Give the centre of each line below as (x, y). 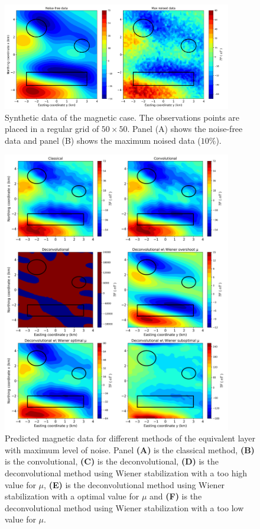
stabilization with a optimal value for (72, 496)
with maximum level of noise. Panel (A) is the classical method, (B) (130, 449)
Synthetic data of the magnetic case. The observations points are (122, 117)
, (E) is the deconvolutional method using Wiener (134, 484)
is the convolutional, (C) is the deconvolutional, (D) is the (112, 461)
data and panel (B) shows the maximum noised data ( (103, 140)
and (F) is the (176, 496)
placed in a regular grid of (52, 129)
